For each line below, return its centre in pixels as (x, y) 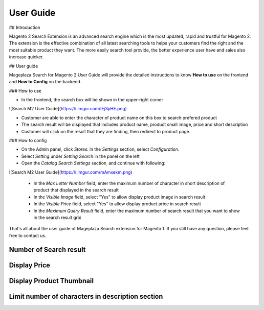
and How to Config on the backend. (45, 82)
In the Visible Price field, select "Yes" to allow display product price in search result (117, 204)
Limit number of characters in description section (86, 296)
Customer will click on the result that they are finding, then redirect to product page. (106, 131)
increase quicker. (26, 57)
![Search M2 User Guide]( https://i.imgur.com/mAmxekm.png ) (71, 172)
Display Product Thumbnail (51, 281)
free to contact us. (28, 236)
